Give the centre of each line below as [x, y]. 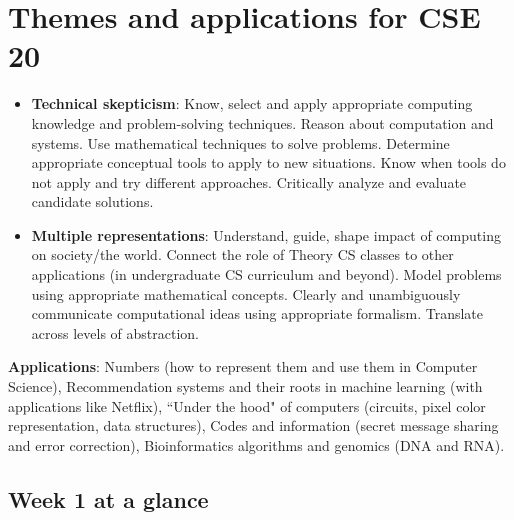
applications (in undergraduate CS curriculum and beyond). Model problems [266, 274]
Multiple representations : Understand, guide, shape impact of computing [266, 234]
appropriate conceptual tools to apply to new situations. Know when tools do [268, 162]
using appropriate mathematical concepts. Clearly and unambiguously [246, 293]
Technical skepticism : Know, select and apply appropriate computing [252, 103]
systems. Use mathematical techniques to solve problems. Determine [240, 142]
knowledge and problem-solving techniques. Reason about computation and [262, 122]
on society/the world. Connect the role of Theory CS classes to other [242, 254]
